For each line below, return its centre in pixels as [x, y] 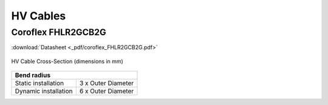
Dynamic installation [44, 91]
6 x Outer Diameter [107, 91]
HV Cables [39, 16]
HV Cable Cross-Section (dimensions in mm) [67, 61]
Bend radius [33, 75]
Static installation [39, 83]
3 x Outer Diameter [107, 83]
